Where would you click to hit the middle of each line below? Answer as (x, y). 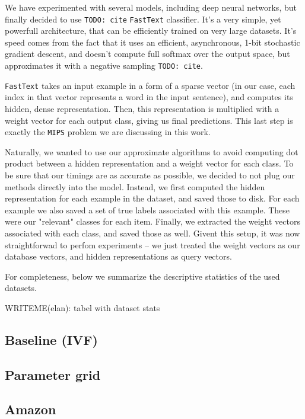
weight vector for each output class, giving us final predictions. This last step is (149, 120)
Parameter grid (53, 374)
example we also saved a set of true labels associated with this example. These (147, 209)
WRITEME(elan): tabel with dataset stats (82, 307)
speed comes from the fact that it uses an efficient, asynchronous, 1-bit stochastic (152, 42)
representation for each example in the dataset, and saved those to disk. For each (152, 198)
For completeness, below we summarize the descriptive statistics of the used (142, 276)
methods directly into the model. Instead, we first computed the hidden (135, 186)
